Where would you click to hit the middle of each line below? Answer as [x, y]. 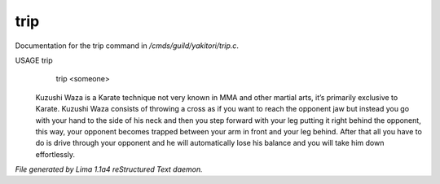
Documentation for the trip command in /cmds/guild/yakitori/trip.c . [127, 46]
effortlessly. [55, 154]
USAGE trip [34, 60]
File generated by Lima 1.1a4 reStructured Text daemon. [109, 169]
